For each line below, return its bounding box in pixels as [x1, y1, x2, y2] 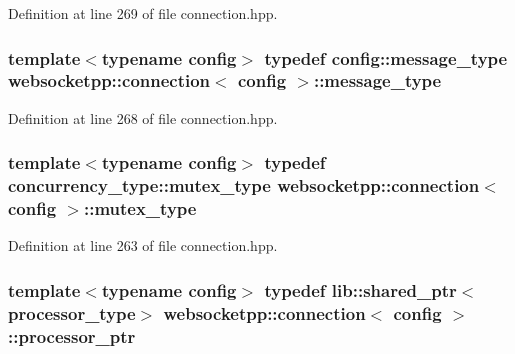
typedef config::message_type [264, 45, 508, 70]
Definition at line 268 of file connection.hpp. [8, 107, 278, 128]
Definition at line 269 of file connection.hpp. [8, 3, 278, 23]
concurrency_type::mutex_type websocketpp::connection [8, 173, 480, 198]
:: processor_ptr [8, 323, 136, 348]
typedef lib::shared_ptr [264, 277, 457, 302]
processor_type [8, 300, 136, 325]
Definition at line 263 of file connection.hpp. [8, 235, 278, 256]
